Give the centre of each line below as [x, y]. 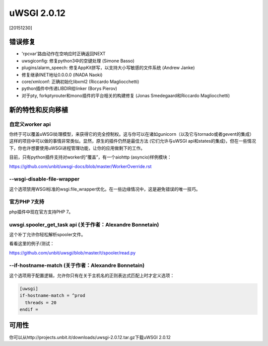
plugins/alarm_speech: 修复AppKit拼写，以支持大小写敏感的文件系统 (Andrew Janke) [108, 68]
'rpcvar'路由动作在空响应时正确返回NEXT [64, 54]
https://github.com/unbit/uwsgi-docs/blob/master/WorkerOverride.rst [80, 166]
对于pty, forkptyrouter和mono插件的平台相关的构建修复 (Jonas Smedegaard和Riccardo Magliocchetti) [126, 95]
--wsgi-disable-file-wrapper [44, 179]
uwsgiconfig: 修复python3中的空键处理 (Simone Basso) [78, 61]
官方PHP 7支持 [27, 202]
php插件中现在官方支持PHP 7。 [41, 212]
